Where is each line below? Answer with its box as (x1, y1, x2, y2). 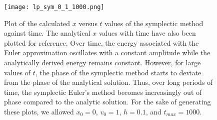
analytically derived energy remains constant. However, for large (4, 57, 201, 68)
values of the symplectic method (104, 18, 203, 28)
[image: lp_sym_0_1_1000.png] (4, 4, 104, 11)
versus (78, 18, 97, 28)
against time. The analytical (4, 28, 90, 38)
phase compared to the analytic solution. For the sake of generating (4, 96, 211, 107)
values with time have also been (98, 28, 196, 38)
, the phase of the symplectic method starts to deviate (35, 67, 201, 77)
